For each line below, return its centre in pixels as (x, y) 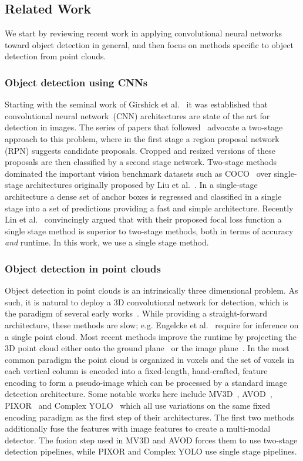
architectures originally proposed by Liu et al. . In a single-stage (142, 185)
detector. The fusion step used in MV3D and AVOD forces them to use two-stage (151, 440)
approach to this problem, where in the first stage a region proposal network (142, 138)
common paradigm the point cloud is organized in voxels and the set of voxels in (150, 359)
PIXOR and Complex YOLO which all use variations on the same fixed (137, 406)
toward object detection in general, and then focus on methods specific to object (149, 44)
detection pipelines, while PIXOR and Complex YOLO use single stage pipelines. (151, 451)
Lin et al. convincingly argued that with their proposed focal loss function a (143, 219)
